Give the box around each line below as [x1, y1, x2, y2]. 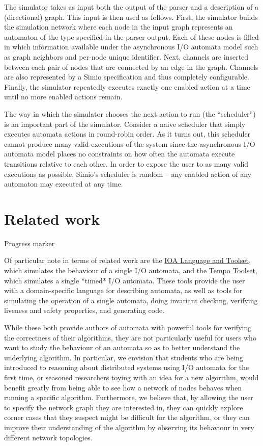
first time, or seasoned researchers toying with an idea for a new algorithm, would [4, 372, 259, 382]
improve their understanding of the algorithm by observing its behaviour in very [4, 422, 254, 432]
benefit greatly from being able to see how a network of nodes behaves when [4, 382, 242, 392]
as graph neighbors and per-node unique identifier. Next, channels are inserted [4, 51, 249, 62]
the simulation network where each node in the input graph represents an [4, 21, 233, 32]
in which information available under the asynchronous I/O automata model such [4, 41, 258, 52]
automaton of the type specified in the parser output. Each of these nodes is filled [4, 31, 259, 42]
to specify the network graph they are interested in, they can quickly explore [4, 402, 243, 412]
